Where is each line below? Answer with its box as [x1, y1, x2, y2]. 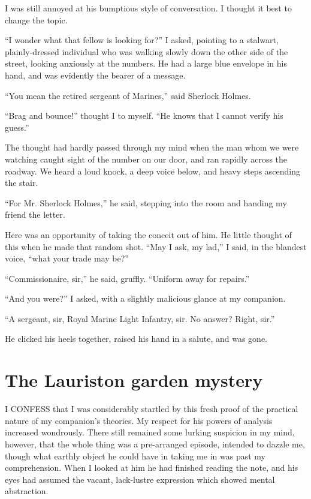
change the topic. [5, 13, 68, 26]
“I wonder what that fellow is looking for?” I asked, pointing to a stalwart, [5, 34, 279, 46]
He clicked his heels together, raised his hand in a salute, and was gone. [5, 332, 268, 345]
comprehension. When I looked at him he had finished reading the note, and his [5, 461, 298, 474]
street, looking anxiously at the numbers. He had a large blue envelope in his [5, 57, 287, 70]
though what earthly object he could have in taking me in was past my [5, 449, 265, 462]
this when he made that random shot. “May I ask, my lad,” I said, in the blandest [5, 240, 307, 252]
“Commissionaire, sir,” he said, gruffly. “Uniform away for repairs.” [5, 272, 250, 284]
